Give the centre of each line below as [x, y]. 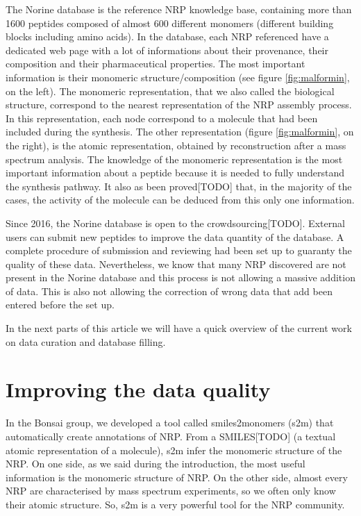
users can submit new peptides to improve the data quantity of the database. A [175, 236]
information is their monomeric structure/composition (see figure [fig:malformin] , [178, 77]
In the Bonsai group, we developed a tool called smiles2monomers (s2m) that [170, 423]
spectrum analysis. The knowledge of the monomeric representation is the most [174, 159]
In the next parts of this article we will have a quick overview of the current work [179, 328]
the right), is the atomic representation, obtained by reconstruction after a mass [176, 145]
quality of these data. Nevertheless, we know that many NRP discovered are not [176, 264]
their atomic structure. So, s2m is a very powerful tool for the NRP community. [175, 504]
